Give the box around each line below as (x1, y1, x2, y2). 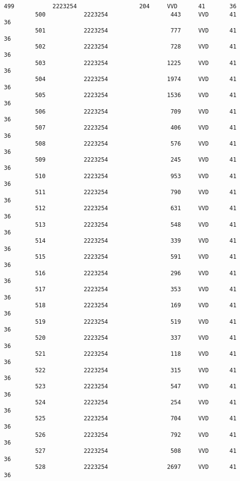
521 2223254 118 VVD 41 (35, 350, 237, 358)
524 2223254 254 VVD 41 (35, 399, 237, 406)
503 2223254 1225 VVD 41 (35, 59, 237, 66)
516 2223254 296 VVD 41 (35, 269, 237, 277)
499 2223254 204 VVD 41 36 (4, 3, 237, 10)
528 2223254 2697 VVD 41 (35, 464, 237, 471)
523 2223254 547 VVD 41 (35, 382, 237, 390)
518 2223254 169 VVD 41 (35, 302, 237, 309)
